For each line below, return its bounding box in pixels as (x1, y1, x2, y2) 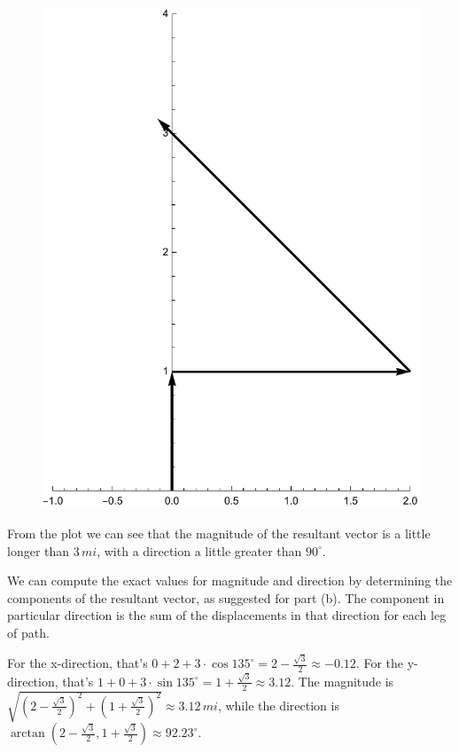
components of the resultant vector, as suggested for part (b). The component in (7, 588, 445, 607)
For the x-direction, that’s (7, 654, 148, 672)
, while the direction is (217, 695, 339, 714)
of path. (7, 623, 50, 641)
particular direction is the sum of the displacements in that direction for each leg (7, 606, 447, 624)
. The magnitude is (291, 671, 394, 690)
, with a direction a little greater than (97, 541, 302, 560)
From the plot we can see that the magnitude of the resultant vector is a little (7, 523, 431, 542)
